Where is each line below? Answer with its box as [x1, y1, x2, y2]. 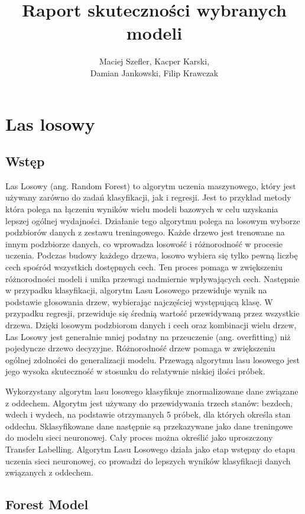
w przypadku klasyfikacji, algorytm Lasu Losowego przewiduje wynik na [5, 284, 267, 296]
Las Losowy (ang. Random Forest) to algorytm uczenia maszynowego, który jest [5, 179, 296, 192]
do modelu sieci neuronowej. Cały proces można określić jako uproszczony [5, 431, 273, 444]
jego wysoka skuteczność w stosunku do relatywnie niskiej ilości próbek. [5, 365, 265, 377]
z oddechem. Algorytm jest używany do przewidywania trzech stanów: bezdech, [5, 396, 293, 409]
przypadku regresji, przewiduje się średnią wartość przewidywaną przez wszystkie [5, 307, 300, 319]
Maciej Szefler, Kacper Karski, [99, 55, 210, 67]
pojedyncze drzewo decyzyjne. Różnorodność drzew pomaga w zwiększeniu [5, 342, 275, 354]
